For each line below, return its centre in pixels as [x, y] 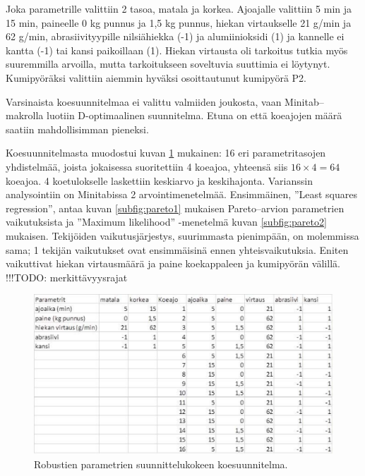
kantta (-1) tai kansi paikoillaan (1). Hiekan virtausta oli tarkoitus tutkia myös [177, 50]
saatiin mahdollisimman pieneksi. [77, 129]
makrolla [25, 115]
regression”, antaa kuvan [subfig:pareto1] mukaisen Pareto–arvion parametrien [175, 208]
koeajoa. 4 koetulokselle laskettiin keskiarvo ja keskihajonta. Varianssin [159, 180]
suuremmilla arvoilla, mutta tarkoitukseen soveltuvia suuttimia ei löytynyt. [168, 64]
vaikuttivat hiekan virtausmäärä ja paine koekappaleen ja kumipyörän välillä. [173, 263]
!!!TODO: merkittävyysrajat [67, 277]
